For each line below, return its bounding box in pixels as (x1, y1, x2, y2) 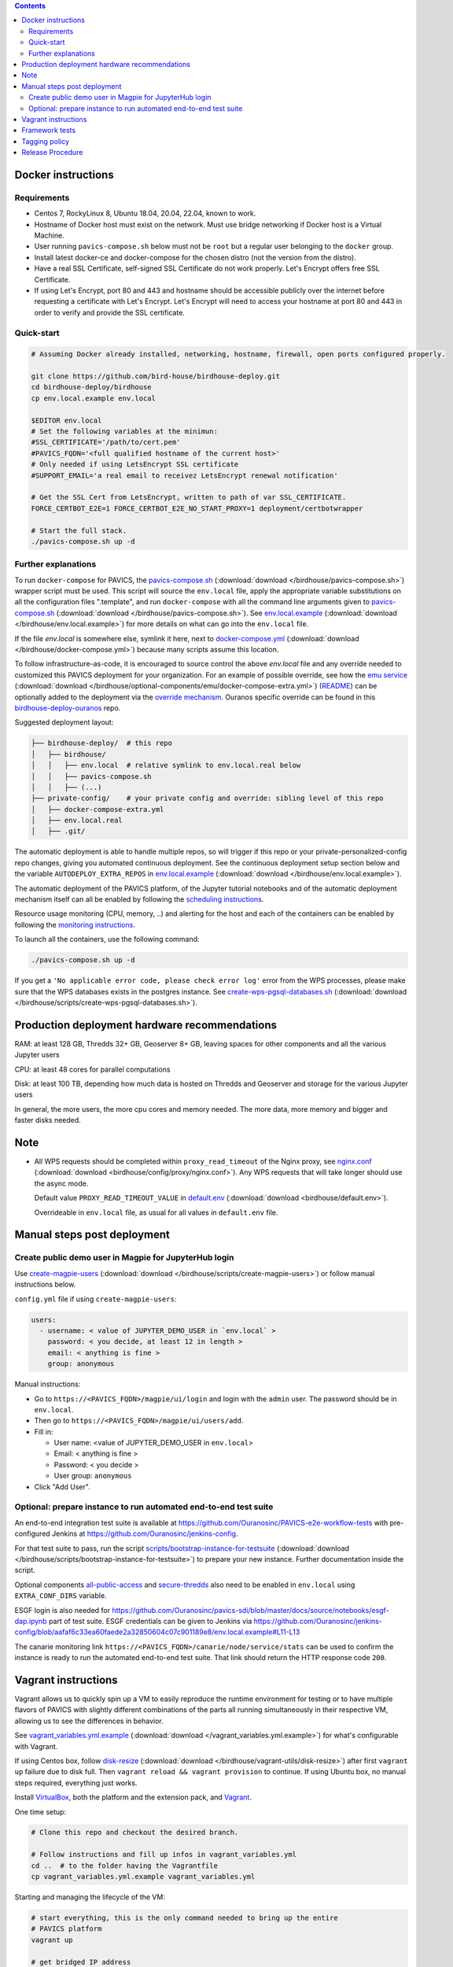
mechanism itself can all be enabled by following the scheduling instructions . (14, 895, 264, 904)
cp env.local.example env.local (31, 393, 157, 403)
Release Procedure (21, 148, 83, 157)
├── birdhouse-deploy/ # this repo (31, 739, 173, 747)
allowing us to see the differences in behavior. (14, 1716, 164, 1725)
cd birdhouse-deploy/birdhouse (31, 382, 153, 392)
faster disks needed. (14, 1116, 82, 1125)
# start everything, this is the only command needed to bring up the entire (31, 1913, 338, 1923)
